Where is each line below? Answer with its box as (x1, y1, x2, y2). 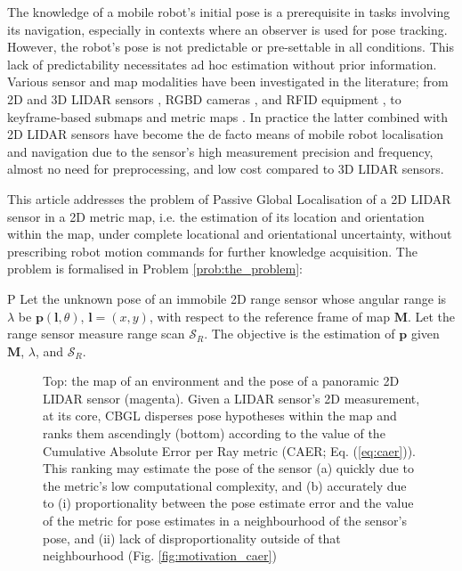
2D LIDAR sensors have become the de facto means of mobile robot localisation (7, 125, 444, 143)
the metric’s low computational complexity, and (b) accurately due (43, 476, 407, 494)
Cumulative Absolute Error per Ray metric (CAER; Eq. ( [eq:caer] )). (43, 441, 416, 460)
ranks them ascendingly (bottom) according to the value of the (43, 424, 385, 443)
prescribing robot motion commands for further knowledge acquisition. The (7, 241, 417, 260)
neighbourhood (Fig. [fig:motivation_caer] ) (43, 546, 277, 565)
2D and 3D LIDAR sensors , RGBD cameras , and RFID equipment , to (7, 89, 401, 108)
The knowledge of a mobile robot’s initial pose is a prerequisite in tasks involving (7, 3, 450, 20)
